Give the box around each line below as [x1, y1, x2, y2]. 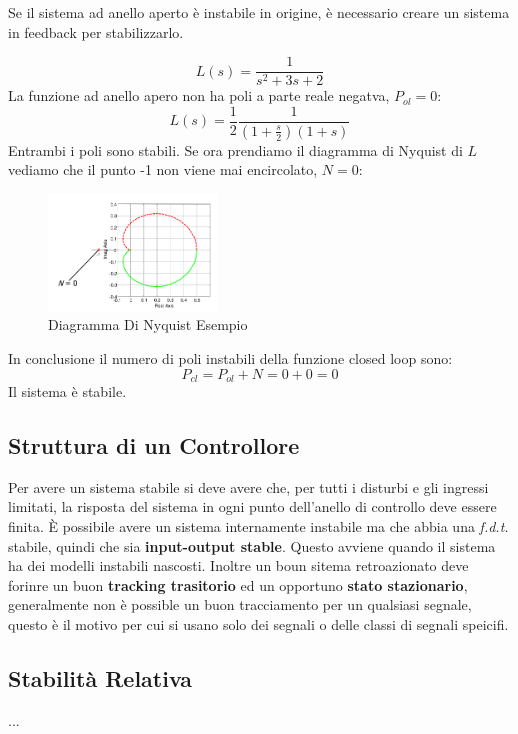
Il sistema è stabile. [8, 381, 127, 402]
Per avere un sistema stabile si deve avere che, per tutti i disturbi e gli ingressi [8, 476, 489, 497]
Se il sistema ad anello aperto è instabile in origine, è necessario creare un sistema [8, 2, 510, 22]
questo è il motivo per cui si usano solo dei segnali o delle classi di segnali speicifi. [8, 614, 509, 635]
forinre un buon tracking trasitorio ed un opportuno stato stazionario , [8, 574, 468, 595]
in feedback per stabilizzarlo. [8, 21, 184, 42]
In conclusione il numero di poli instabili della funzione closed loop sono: [8, 348, 453, 369]
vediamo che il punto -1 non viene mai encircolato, [8, 159, 318, 180]
